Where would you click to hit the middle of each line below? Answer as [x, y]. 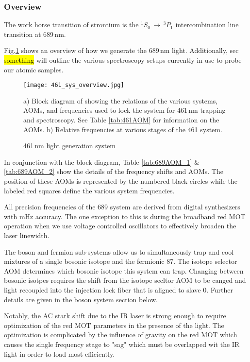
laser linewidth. [27, 235]
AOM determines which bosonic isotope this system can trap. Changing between [124, 270]
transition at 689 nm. [35, 34]
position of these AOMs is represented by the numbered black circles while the [121, 181]
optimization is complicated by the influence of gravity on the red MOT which [121, 335]
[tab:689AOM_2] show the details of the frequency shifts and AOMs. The [114, 171]
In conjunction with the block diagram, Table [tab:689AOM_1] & [102, 162]
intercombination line [207, 25]
